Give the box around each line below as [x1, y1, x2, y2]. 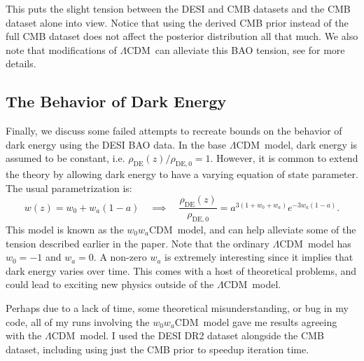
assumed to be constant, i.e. [6, 151, 125, 165]
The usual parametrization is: [6, 180, 132, 195]
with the [6, 328, 42, 343]
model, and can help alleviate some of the [177, 222, 356, 236]
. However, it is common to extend [210, 151, 358, 165]
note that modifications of [6, 42, 117, 57]
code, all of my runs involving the [6, 314, 150, 329]
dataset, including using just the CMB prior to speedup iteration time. [6, 341, 309, 356]
